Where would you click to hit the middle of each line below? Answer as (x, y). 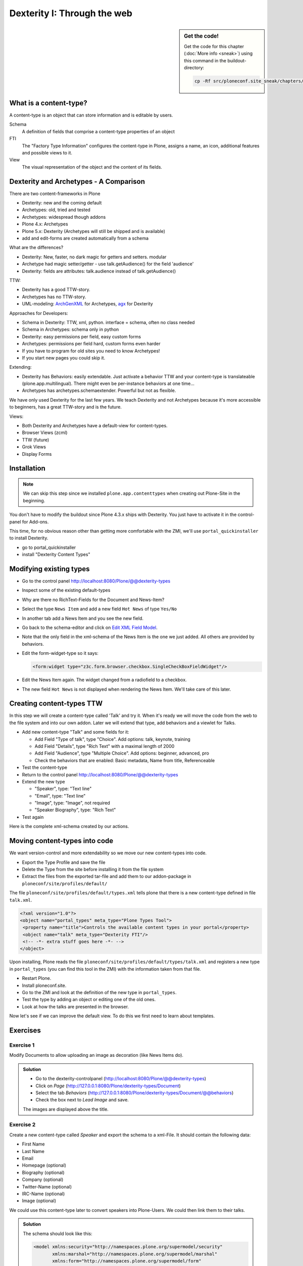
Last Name (33, 1151)
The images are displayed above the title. (66, 1109)
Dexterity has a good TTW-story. (56, 290)
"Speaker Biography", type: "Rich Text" (75, 810)
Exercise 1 (22, 1045)
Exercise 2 (22, 1125)
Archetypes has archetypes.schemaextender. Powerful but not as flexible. (99, 390)
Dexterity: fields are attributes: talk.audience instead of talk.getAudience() (99, 271)
